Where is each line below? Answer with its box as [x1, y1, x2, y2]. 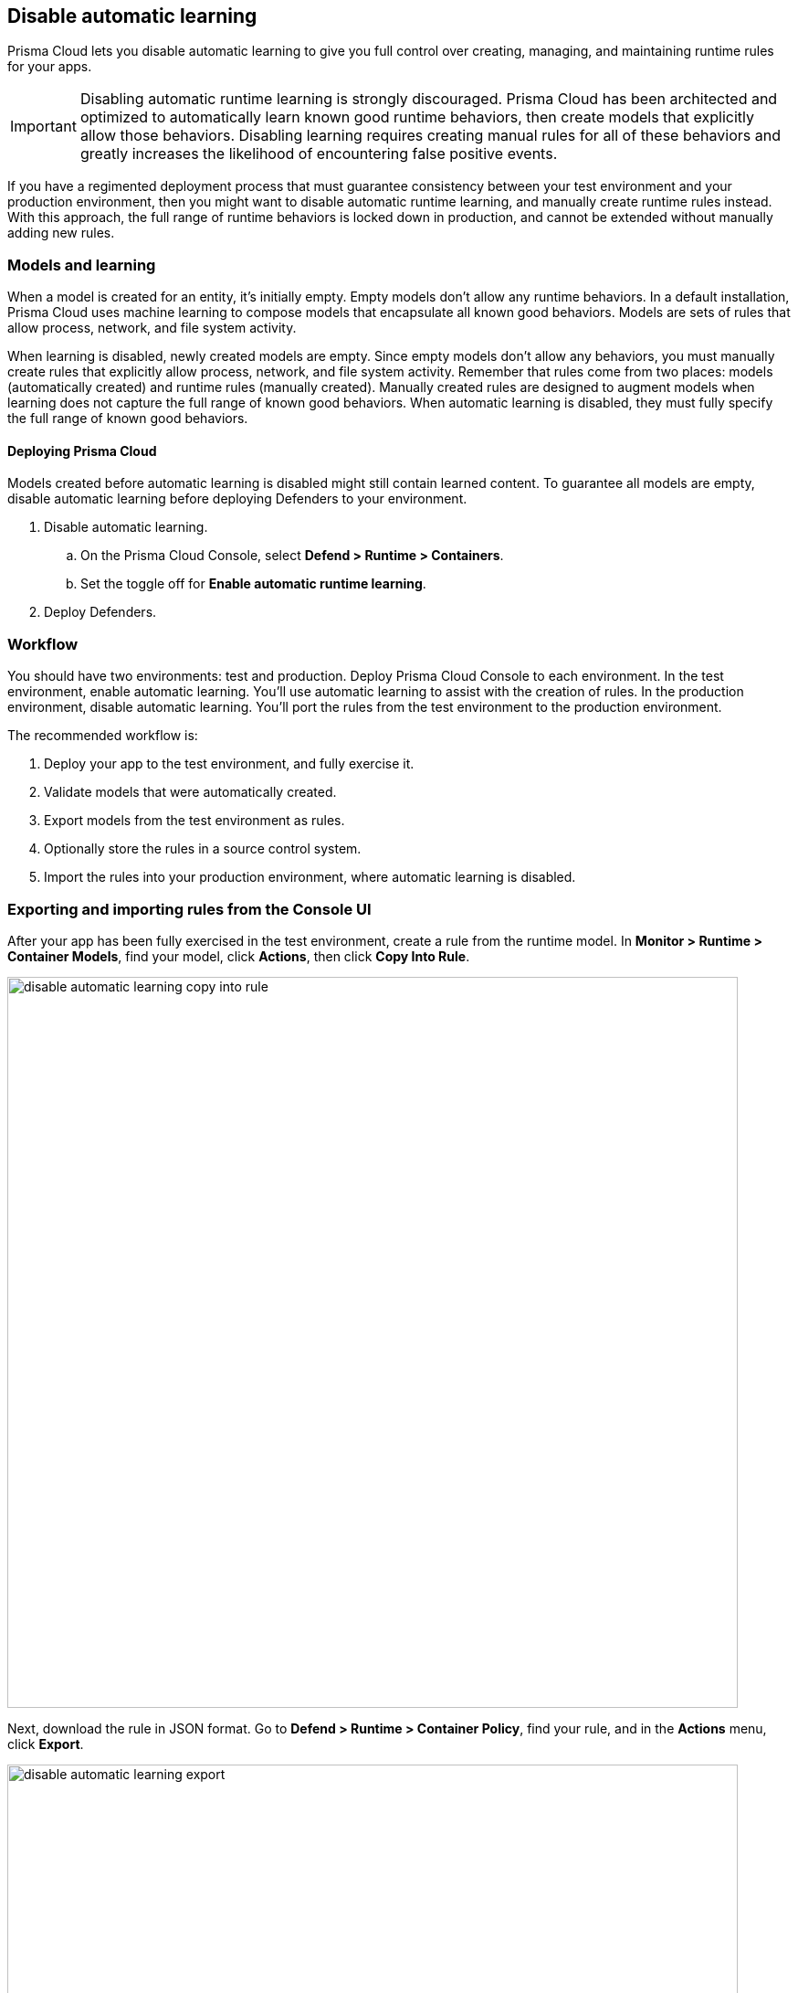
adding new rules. [7, 225, 115, 241]
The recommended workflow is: [7, 727, 198, 744]
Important [10, 117, 77, 136]
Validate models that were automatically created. [44, 784, 337, 800]
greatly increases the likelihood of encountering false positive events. [79, 144, 558, 164]
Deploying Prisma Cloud [7, 442, 157, 459]
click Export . [7, 1735, 84, 1752]
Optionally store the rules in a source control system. [44, 841, 362, 857]
